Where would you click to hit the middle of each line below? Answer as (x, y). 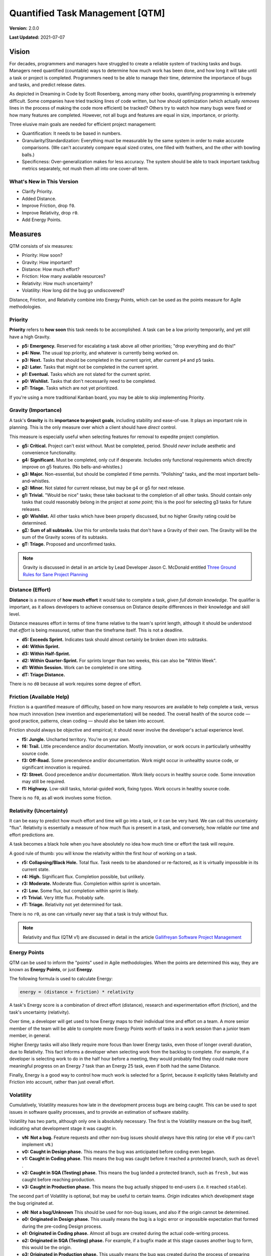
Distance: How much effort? (51, 269)
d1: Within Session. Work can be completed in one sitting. (82, 668)
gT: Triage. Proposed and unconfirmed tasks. (69, 544)
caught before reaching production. (58, 1180)
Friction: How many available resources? (64, 276)
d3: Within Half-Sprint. (46, 654)
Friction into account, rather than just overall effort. (62, 1082)
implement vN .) (37, 1144)
